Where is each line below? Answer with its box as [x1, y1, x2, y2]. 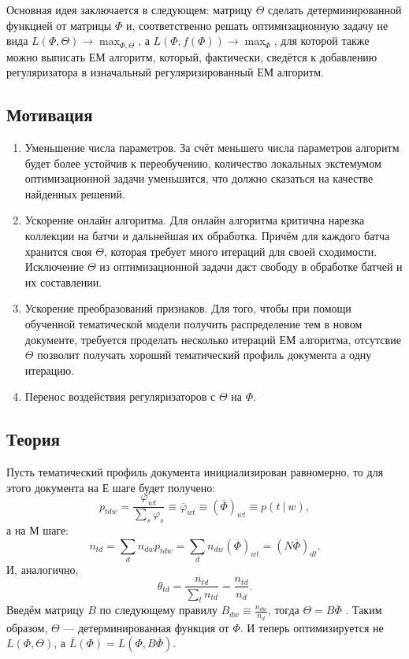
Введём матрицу [6, 602, 84, 618]
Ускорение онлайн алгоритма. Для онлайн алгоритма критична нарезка [24, 212, 365, 228]
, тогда [267, 602, 299, 618]
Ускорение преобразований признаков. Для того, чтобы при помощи [24, 300, 351, 317]
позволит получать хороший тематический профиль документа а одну [37, 346, 372, 363]
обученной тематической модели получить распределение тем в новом [24, 315, 363, 331]
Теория [6, 427, 61, 451]
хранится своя [24, 242, 92, 259]
